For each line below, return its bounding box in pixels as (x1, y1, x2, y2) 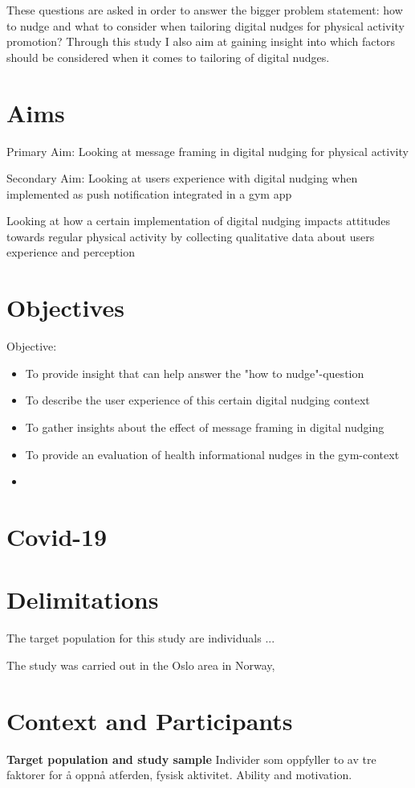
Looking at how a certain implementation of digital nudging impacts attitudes (6, 212, 390, 229)
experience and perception (6, 244, 135, 261)
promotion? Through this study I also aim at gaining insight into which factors (6, 33, 395, 50)
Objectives (6, 291, 124, 324)
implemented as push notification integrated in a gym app (6, 185, 292, 202)
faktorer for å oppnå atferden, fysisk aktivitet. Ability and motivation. (6, 766, 352, 783)
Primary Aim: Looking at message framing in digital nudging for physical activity (6, 142, 409, 159)
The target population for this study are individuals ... (6, 630, 275, 646)
